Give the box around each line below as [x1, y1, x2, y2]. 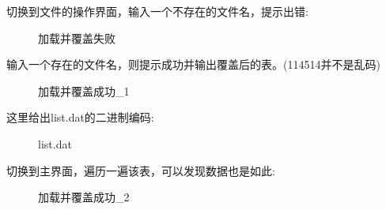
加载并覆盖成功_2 [38, 189, 130, 205]
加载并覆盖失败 [38, 29, 115, 46]
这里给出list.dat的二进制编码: [6, 109, 154, 126]
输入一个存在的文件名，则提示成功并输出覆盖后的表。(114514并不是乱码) [6, 56, 380, 73]
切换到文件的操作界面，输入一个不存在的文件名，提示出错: [6, 3, 308, 19]
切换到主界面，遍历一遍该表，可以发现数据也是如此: [6, 162, 275, 178]
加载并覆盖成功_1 [38, 82, 130, 99]
